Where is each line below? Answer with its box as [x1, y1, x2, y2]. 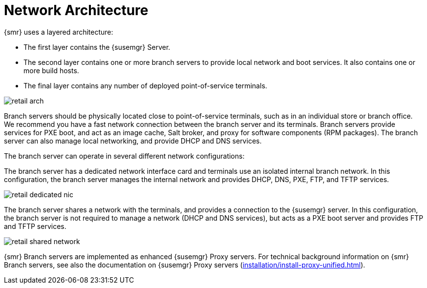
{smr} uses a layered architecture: [4, 27, 113, 36]
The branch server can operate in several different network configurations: [4, 151, 245, 160]
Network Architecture [4, 2, 149, 19]
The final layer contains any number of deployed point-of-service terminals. [23, 81, 267, 90]
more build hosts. [23, 66, 79, 75]
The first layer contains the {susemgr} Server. [23, 42, 171, 51]
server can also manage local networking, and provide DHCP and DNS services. [4, 136, 262, 145]
